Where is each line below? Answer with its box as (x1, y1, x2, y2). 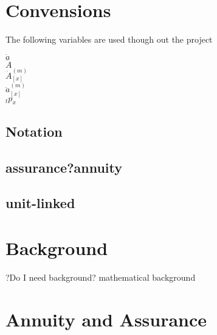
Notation (5, 121, 63, 140)
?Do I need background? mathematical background (5, 270, 196, 283)
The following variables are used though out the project (5, 33, 213, 46)
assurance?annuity (5, 157, 123, 176)
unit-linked (5, 193, 75, 212)
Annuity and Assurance (5, 306, 207, 331)
